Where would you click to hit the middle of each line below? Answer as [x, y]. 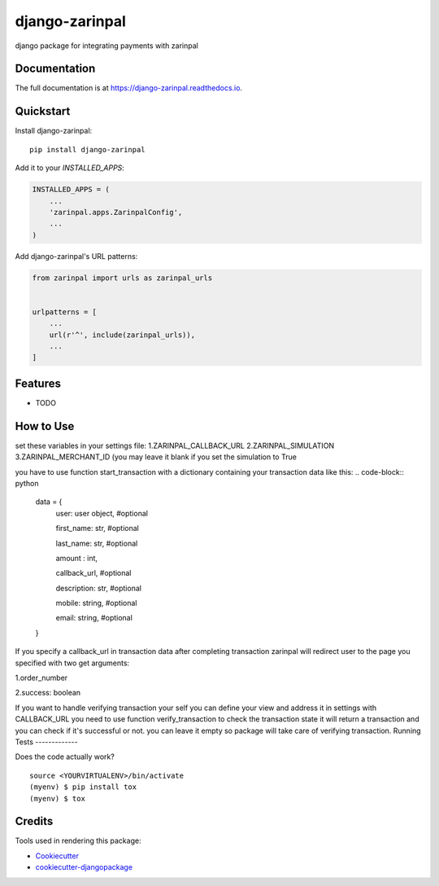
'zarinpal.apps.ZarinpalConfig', [116, 212]
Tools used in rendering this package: [78, 841]
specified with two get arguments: [72, 663]
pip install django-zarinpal [87, 149]
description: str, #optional [99, 588]
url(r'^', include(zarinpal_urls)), [122, 335]
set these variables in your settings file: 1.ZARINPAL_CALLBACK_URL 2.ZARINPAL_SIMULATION [175, 445]
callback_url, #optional [93, 573]
